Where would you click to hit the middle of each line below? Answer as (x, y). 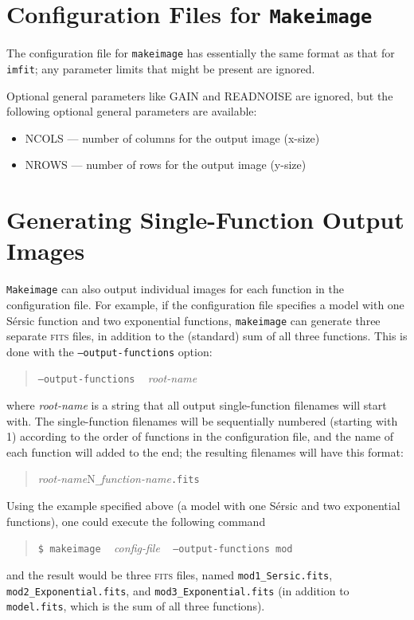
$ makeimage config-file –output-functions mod (165, 548)
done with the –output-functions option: (109, 351)
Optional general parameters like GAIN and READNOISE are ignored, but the (200, 95)
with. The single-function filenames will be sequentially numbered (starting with (202, 420)
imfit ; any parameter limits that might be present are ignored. (161, 68)
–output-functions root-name (117, 378)
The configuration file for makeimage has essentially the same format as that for (201, 53)
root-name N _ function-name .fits (119, 479)
